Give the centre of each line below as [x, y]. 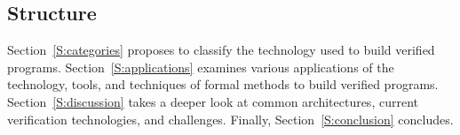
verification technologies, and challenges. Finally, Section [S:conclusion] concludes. [230, 119]
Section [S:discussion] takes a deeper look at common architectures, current [213, 101]
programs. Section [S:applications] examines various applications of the [201, 67]
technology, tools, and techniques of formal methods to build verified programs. [223, 84]
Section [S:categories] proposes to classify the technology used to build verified [221, 50]
